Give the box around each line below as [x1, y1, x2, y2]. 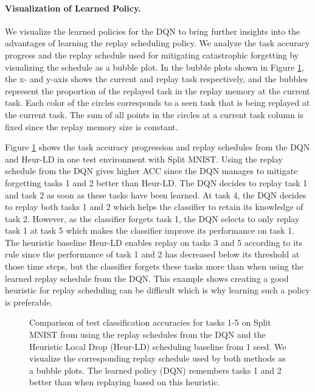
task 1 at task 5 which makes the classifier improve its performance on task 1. [5, 224, 295, 237]
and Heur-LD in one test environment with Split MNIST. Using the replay [5, 152, 283, 165]
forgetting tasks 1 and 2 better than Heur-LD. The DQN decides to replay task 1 [5, 176, 308, 189]
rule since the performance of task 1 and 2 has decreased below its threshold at [5, 248, 300, 261]
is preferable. [5, 295, 53, 308]
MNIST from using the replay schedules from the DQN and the [29, 328, 266, 341]
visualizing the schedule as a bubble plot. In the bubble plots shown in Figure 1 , [5, 60, 304, 73]
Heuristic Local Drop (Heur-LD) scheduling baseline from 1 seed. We [29, 340, 286, 352]
